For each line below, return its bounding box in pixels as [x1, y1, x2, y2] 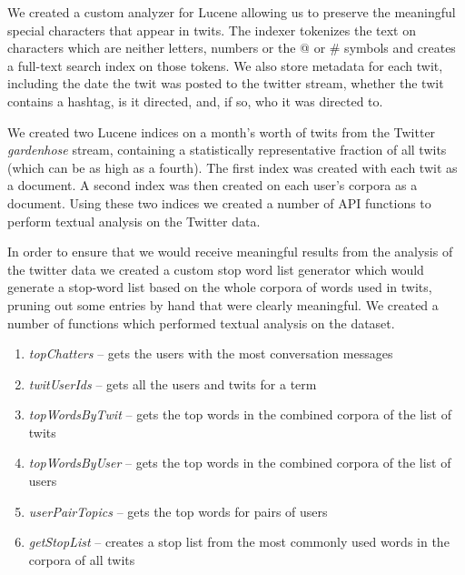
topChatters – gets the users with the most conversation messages [28, 344, 393, 363]
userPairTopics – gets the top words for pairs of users [28, 501, 328, 520]
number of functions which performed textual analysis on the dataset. [7, 313, 395, 332]
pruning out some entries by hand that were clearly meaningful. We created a [7, 295, 439, 314]
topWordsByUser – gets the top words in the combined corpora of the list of [28, 453, 451, 472]
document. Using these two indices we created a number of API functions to [7, 193, 431, 212]
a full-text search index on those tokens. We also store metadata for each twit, [7, 55, 443, 75]
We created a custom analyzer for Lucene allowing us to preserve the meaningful [7, 3, 456, 21]
